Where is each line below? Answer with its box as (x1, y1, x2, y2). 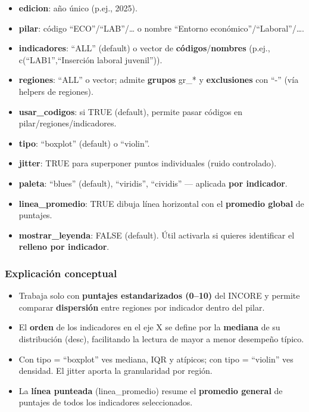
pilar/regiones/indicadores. (18, 117, 117, 129)
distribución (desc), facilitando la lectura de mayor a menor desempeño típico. (18, 332, 304, 345)
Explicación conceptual (5, 265, 117, 280)
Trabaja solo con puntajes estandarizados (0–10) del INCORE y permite (18, 289, 300, 302)
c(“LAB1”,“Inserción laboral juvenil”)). (18, 53, 163, 66)
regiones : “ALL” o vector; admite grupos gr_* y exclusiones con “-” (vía (18, 73, 299, 86)
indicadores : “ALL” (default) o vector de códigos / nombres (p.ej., (18, 42, 270, 54)
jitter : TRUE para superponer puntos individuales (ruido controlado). (18, 157, 277, 169)
